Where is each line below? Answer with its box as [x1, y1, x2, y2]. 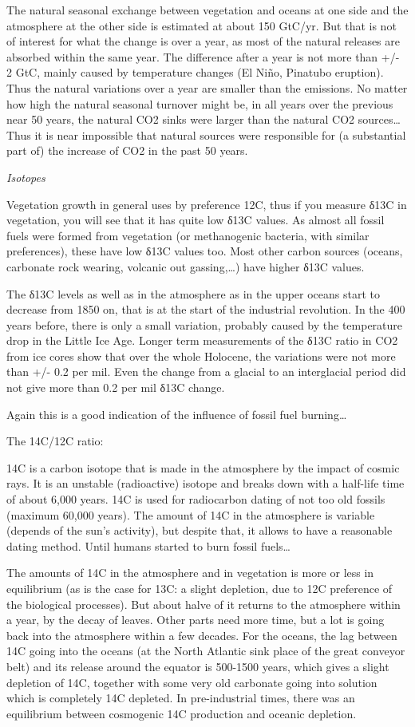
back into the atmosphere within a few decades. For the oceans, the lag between [6, 626, 397, 643]
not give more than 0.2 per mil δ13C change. [6, 379, 225, 396]
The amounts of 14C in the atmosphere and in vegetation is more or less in [6, 564, 374, 581]
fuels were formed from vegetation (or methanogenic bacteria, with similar [6, 227, 370, 243]
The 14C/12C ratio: [6, 433, 104, 449]
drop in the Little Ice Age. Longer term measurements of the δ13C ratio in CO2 [6, 332, 398, 349]
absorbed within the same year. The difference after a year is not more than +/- [6, 48, 400, 65]
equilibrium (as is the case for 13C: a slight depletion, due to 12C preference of [6, 580, 393, 596]
